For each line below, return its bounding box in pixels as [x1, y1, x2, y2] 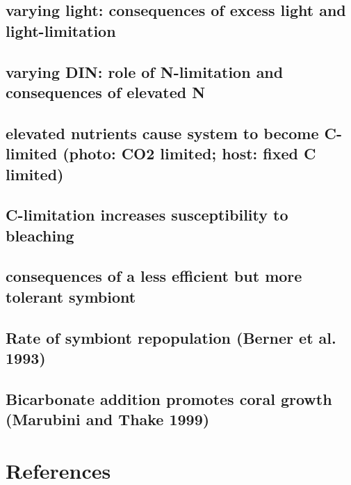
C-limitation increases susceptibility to [6, 204, 288, 225]
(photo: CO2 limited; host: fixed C [63, 143, 316, 164]
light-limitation [6, 19, 116, 41]
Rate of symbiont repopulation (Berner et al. [6, 326, 336, 348]
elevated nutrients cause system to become [6, 122, 319, 143]
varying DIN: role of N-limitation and [6, 61, 284, 82]
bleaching [6, 224, 74, 246]
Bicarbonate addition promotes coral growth [6, 388, 332, 409]
